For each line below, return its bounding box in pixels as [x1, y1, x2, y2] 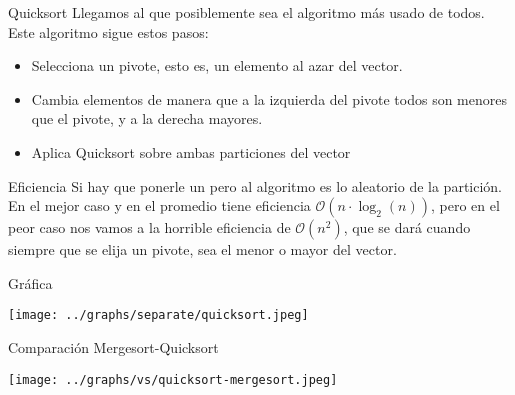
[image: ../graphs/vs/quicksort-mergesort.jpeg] [8, 372, 338, 387]
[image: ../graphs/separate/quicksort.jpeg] [8, 308, 309, 323]
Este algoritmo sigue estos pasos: [8, 21, 209, 42]
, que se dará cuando [343, 217, 471, 238]
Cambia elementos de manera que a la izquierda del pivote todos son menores [31, 88, 507, 109]
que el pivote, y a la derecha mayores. [31, 108, 263, 129]
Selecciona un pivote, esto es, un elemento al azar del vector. [31, 55, 403, 76]
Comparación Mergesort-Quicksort [8, 337, 219, 357]
